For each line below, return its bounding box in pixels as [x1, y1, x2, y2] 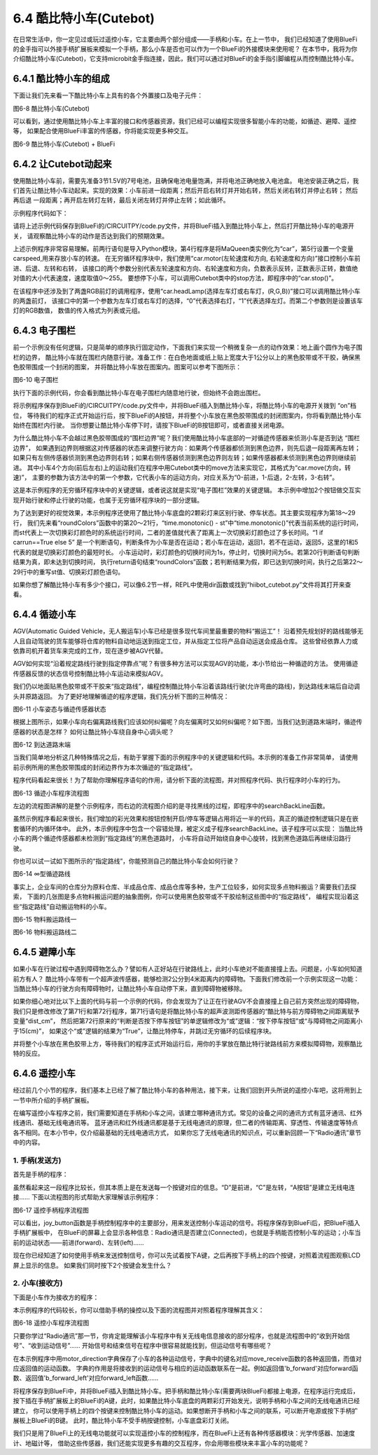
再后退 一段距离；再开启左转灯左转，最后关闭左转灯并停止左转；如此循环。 [13, 196, 230, 205]
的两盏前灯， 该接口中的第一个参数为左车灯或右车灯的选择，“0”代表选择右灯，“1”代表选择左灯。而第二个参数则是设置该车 [13, 296, 363, 305]
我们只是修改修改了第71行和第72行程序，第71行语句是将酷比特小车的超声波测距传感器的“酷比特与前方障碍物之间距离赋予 [13, 1006, 360, 1016]
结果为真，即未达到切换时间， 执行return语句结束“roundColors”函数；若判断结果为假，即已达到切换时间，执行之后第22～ [13, 558, 363, 566]
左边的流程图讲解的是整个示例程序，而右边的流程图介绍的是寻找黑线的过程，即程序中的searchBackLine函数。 [13, 802, 329, 810]
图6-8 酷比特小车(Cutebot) [13, 104, 90, 112]
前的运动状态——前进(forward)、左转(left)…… [13, 1238, 144, 1247]
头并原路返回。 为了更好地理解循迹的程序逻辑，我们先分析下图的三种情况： [13, 692, 230, 700]
